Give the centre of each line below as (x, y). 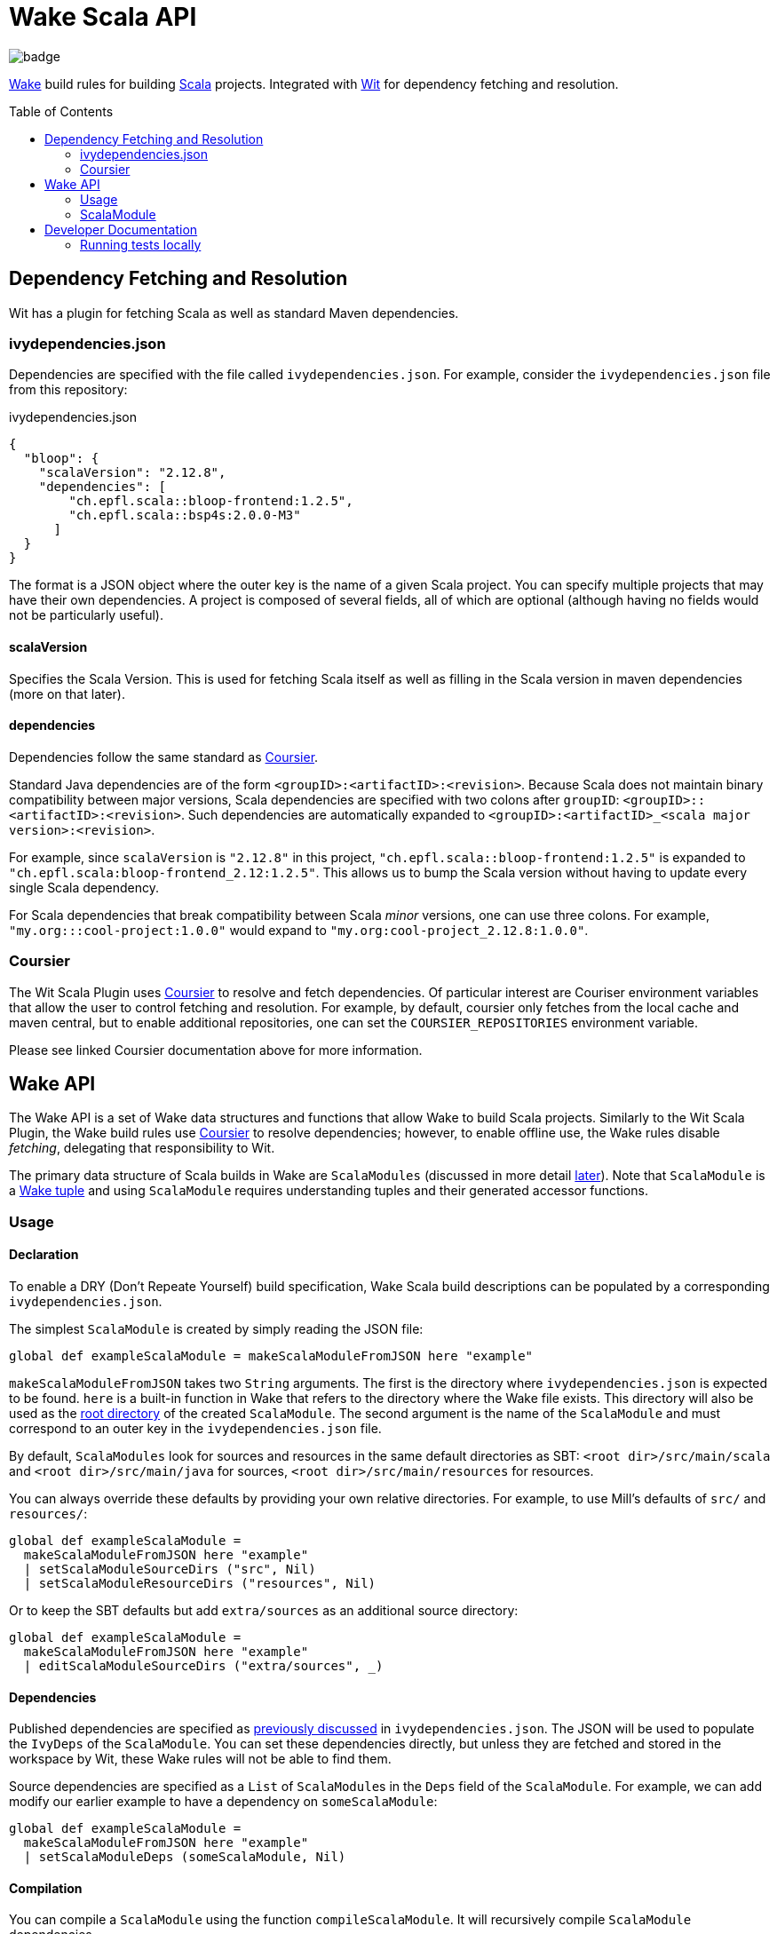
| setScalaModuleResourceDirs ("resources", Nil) (200, 1583)
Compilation (46, 1888)
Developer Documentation (121, 229)
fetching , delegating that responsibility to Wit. (142, 1148)
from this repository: (68, 390)
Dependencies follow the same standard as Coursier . (164, 757)
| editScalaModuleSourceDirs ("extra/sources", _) (203, 1665)
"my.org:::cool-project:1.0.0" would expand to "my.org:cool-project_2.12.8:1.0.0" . (299, 930)
